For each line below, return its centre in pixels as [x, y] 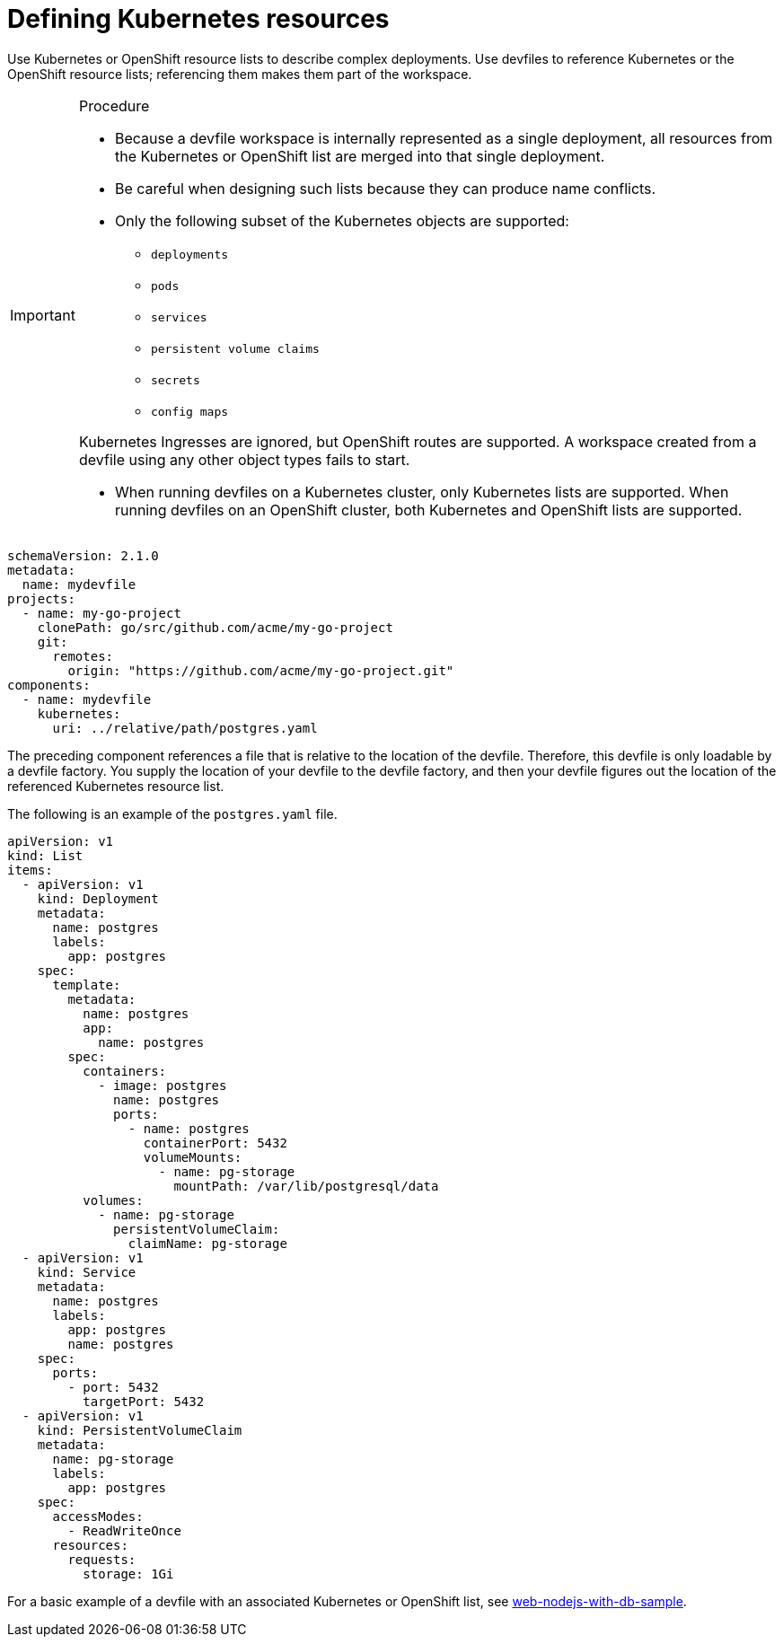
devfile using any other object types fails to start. [244, 459]
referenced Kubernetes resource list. [116, 786]
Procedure [114, 105]
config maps [189, 411]
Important [43, 315]
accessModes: [98, 1516]
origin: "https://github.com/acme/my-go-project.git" [261, 670]
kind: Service [87, 1272]
